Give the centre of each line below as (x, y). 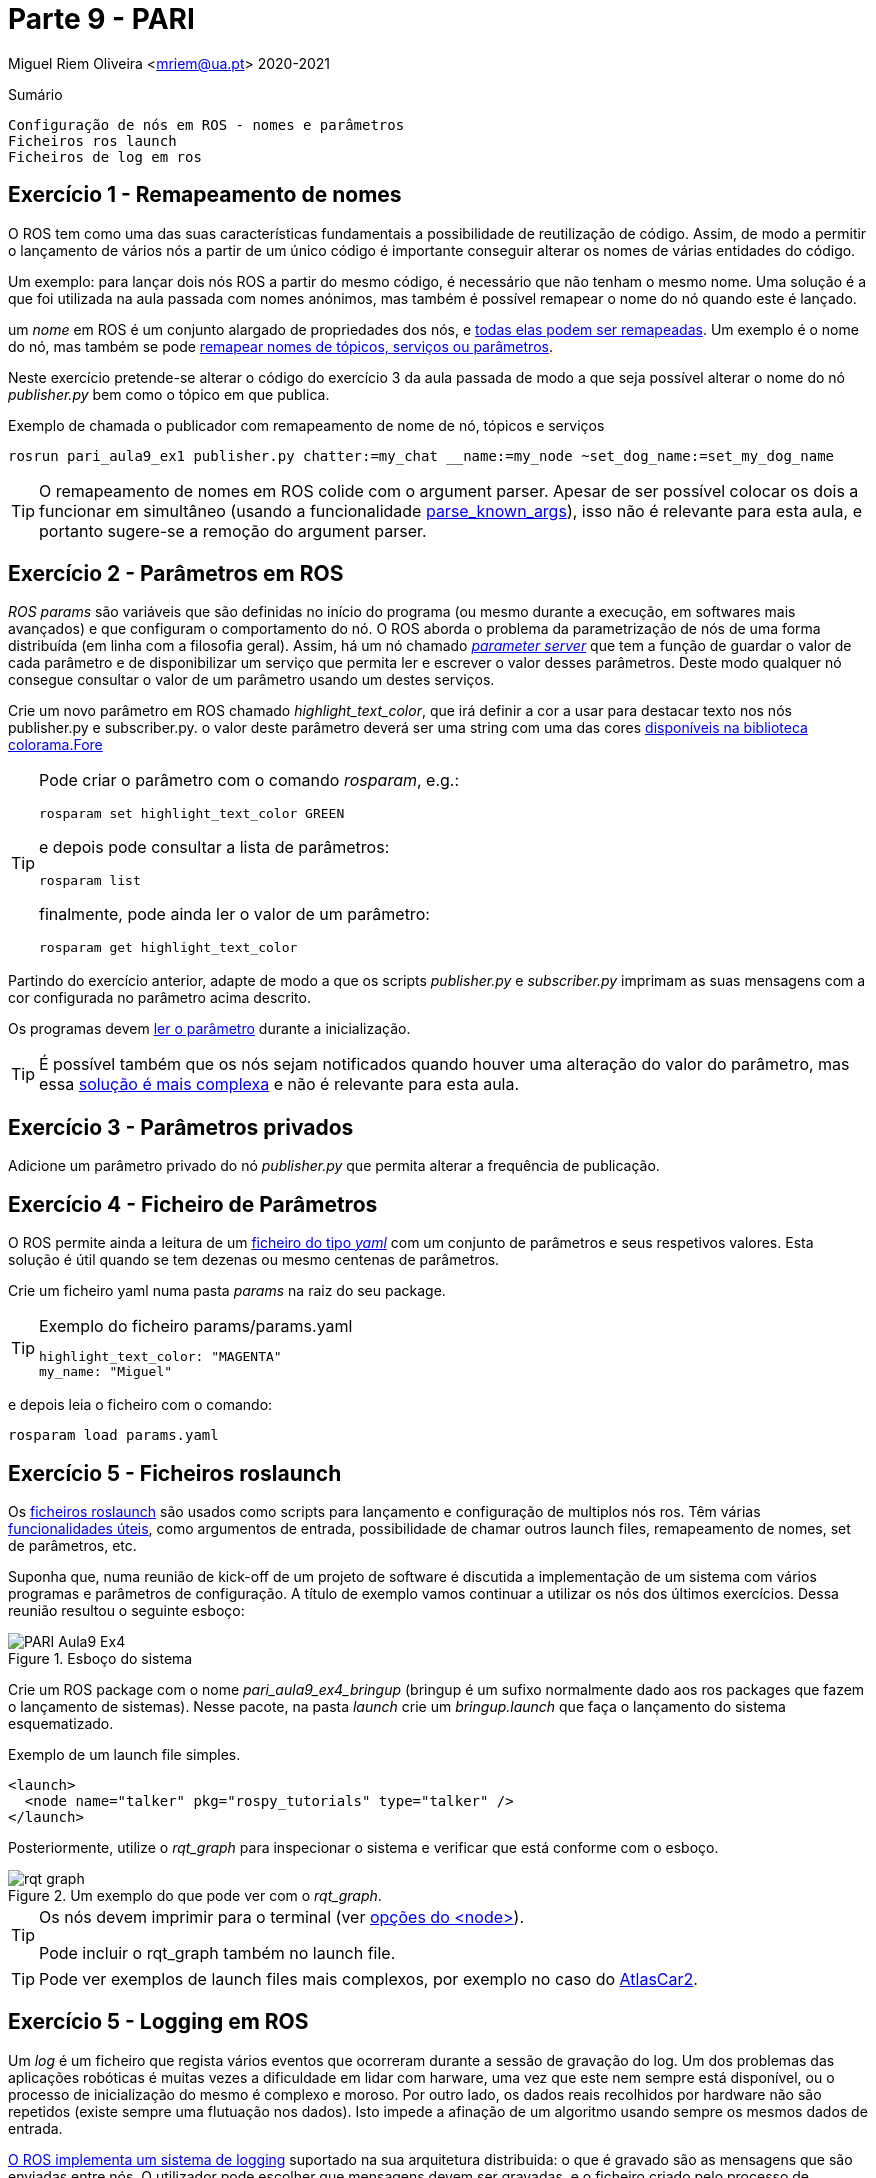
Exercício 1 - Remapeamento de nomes (205, 195)
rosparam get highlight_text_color (168, 948)
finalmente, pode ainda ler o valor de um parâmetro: (234, 914)
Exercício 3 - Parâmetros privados (181, 1127)
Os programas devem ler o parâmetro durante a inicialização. (209, 1029)
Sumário (35, 94)
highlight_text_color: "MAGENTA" (160, 1357)
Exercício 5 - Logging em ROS (158, 2022)
